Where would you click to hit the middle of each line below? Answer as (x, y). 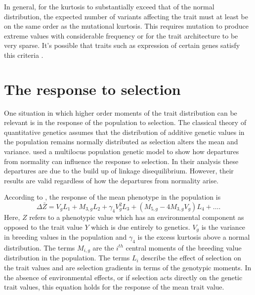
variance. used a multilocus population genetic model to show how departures (122, 151)
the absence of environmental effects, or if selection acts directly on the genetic (123, 277)
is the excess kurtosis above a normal (194, 237)
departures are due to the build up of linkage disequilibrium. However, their (119, 171)
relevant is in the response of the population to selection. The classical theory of (125, 122)
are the (103, 247)
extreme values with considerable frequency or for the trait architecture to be (121, 35)
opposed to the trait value (43, 227)
